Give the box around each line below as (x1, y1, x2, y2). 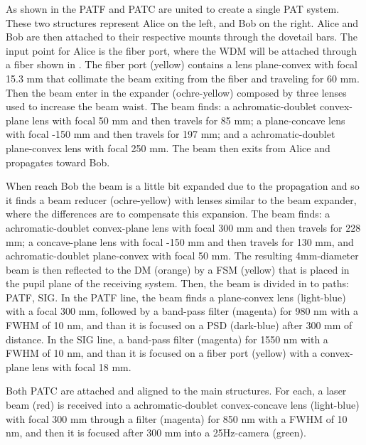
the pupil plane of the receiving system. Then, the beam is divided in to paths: (6, 276, 349, 291)
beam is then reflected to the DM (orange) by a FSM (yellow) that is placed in (6, 262, 350, 277)
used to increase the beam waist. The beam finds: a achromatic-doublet (6, 99, 317, 114)
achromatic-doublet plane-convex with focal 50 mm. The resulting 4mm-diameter (6, 248, 359, 263)
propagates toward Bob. (6, 154, 110, 169)
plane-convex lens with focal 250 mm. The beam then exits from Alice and (6, 140, 330, 155)
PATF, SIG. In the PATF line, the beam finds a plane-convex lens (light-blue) (6, 289, 346, 304)
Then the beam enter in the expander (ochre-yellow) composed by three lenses (6, 85, 347, 100)
